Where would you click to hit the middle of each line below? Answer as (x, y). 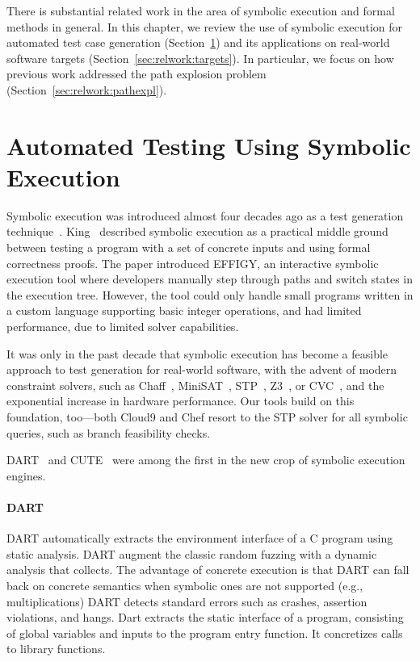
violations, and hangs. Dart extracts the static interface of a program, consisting (205, 617)
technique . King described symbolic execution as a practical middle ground (197, 231)
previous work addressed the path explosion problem (136, 74)
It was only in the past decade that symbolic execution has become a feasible (197, 353)
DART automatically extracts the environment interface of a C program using (200, 538)
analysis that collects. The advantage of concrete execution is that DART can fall (208, 570)
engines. (26, 475)
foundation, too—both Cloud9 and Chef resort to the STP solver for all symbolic (207, 417)
